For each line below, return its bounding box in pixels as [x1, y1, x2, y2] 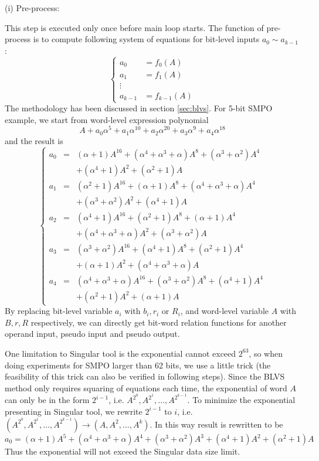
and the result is [5, 134, 63, 146]
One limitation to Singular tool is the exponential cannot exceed [5, 347, 236, 359]
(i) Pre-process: [5, 2, 60, 13]
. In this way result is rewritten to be [150, 418, 283, 430]
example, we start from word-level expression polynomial [5, 113, 209, 125]
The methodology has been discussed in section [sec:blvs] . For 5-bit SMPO [5, 102, 273, 114]
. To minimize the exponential [187, 394, 296, 406]
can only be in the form [5, 394, 90, 406]
